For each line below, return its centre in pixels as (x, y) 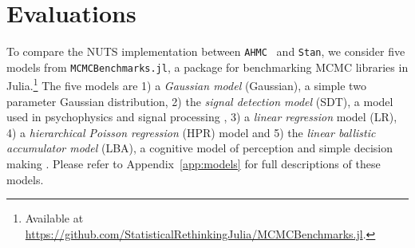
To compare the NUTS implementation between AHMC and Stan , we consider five (206, 51)
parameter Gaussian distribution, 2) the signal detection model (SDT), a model (200, 101)
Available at (54, 218)
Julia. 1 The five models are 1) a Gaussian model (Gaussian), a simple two (186, 85)
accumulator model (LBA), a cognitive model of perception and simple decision (200, 148)
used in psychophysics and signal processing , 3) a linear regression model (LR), (202, 117)
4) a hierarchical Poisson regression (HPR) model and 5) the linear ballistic (191, 132)
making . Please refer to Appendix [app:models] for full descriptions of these (194, 164)
